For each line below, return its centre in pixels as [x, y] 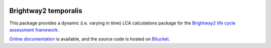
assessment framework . [34, 29]
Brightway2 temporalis [46, 11]
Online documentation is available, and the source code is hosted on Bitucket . [90, 39]
